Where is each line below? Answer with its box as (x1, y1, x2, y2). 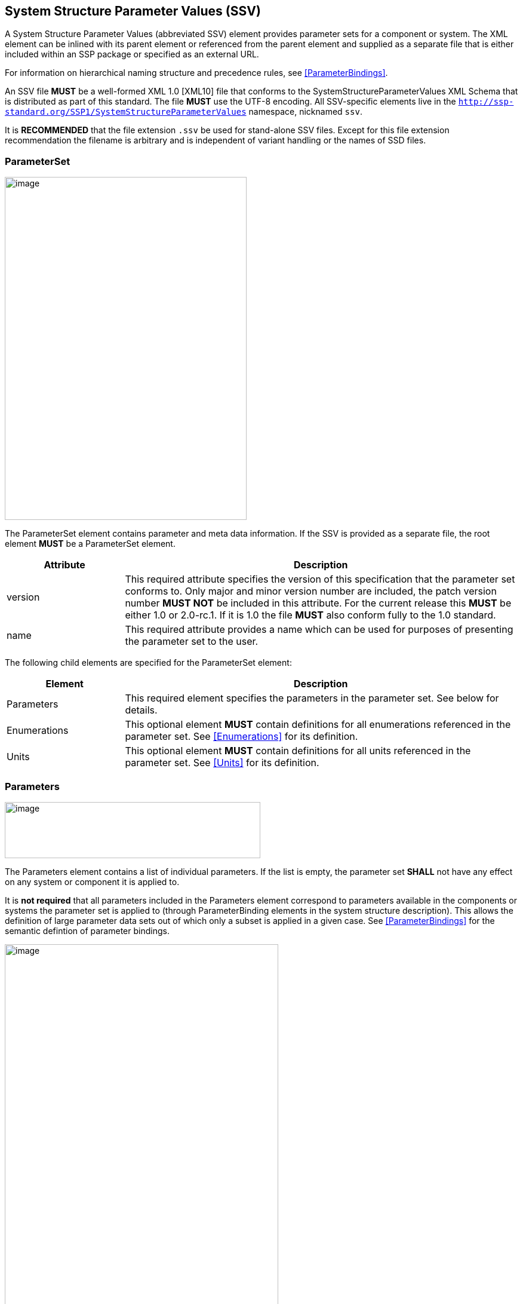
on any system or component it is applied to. (5, 876, 180, 887)
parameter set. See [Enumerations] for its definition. (125, 730, 358, 743)
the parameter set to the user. (125, 635, 259, 648)
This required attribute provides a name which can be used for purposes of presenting (125, 623, 513, 636)
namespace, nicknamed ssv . (248, 106, 362, 117)
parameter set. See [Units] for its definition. (125, 757, 319, 769)
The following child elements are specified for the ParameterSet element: (5, 657, 292, 668)
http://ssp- (458, 97, 514, 107)
